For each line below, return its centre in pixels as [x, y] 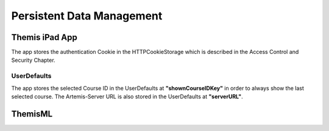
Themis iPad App [44, 37]
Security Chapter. [33, 60]
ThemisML [32, 114]
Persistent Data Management [87, 16]
